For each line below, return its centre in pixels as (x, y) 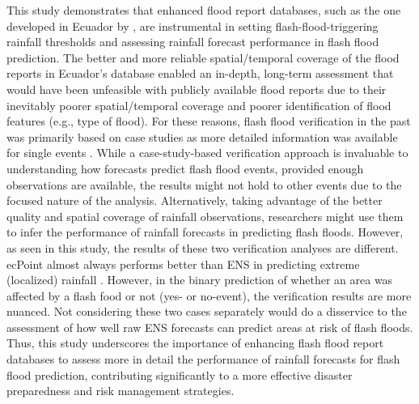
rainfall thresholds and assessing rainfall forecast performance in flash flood (193, 42)
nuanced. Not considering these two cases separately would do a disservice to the (207, 311)
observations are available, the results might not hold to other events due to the (204, 184)
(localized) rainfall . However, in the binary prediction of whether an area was (200, 280)
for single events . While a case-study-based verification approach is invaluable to (207, 153)
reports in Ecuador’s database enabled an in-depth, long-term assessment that (200, 73)
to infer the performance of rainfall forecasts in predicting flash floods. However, (205, 232)
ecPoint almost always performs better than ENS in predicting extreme (183, 264)
